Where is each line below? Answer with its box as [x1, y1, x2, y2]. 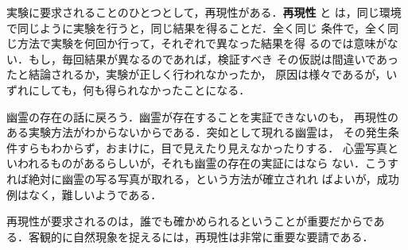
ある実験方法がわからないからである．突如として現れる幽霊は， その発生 [6, 124, 388, 140]
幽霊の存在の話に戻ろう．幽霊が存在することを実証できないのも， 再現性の [6, 108, 398, 125]
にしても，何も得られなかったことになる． [28, 81, 251, 98]
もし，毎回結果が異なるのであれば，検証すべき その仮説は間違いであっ [28, 50, 398, 67]
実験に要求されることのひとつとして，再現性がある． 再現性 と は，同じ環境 [6, 4, 402, 20]
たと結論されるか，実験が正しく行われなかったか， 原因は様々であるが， [6, 66, 387, 83]
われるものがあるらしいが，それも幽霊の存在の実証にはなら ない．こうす [17, 155, 399, 171]
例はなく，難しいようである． [6, 186, 162, 202]
